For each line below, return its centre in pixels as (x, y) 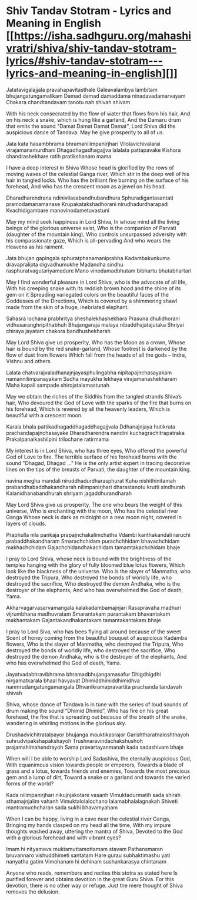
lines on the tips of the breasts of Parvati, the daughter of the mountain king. (98, 469)
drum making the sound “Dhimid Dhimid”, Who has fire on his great (87, 710)
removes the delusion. (33, 891)
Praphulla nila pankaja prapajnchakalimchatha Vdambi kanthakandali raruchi (98, 534)
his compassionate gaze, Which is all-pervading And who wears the (89, 240)
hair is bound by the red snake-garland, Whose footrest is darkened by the (96, 348)
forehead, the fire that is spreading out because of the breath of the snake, (97, 717)
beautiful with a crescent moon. (45, 415)
